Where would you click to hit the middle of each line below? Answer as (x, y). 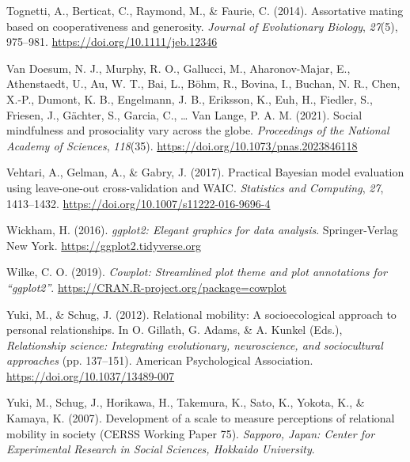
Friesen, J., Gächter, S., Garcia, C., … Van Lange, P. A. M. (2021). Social (184, 114)
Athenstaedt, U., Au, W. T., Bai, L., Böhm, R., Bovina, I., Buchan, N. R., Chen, (203, 83)
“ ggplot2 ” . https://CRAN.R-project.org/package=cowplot (147, 287)
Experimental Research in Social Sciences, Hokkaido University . (161, 449)
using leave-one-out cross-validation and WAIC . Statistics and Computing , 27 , (195, 187)
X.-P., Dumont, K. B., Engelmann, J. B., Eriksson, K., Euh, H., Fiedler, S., (190, 98)
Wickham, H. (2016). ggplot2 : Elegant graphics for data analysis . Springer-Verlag (202, 230)
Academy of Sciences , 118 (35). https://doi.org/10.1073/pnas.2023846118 (182, 145)
